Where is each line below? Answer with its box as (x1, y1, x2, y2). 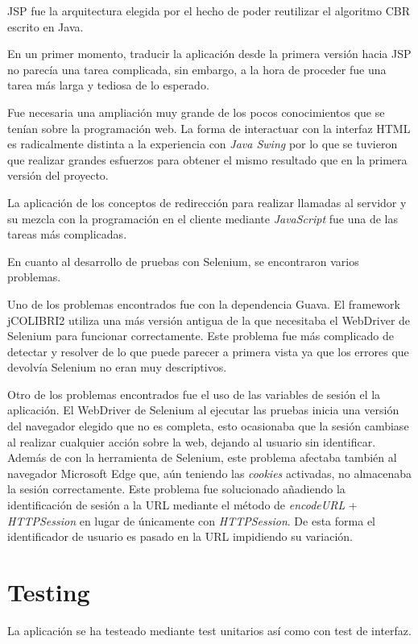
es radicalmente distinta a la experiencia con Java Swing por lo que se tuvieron (7, 135, 398, 152)
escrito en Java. (7, 18, 84, 35)
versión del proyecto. (7, 167, 109, 184)
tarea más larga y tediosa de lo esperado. (7, 77, 209, 93)
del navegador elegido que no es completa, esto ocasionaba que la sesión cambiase (7, 418, 409, 434)
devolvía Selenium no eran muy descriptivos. (7, 359, 227, 376)
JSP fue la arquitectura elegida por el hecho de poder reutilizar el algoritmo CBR (7, 2, 411, 19)
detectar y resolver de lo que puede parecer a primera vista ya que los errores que (7, 343, 409, 359)
